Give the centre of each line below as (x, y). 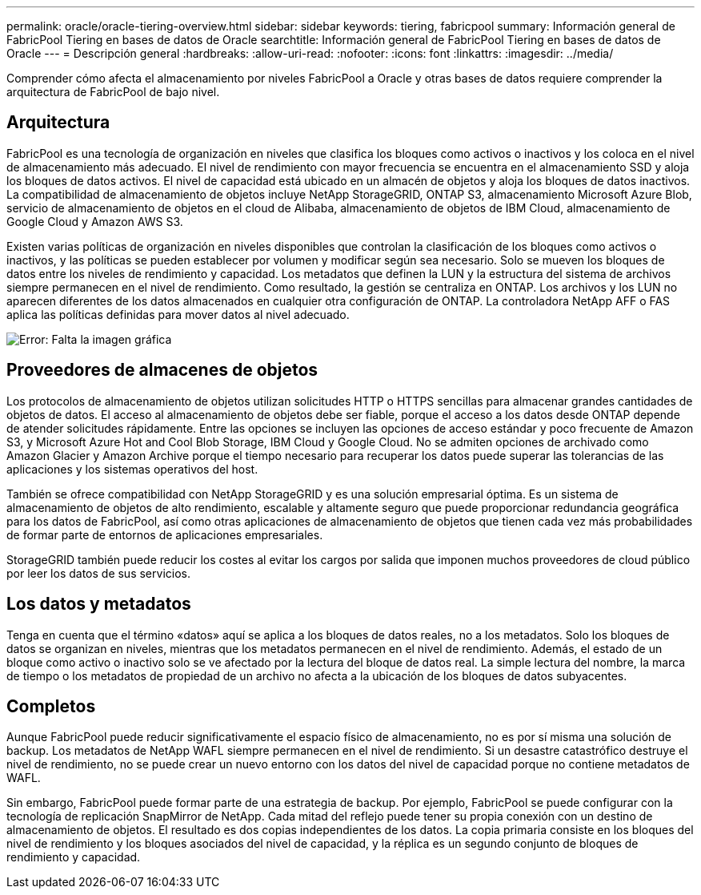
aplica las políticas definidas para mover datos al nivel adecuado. (178, 314)
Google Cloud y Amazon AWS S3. (95, 221)
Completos (51, 706)
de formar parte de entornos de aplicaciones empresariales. (165, 534)
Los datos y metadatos (99, 604)
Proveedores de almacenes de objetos (162, 370)
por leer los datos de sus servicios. (98, 573)
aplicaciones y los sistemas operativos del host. (132, 469)
